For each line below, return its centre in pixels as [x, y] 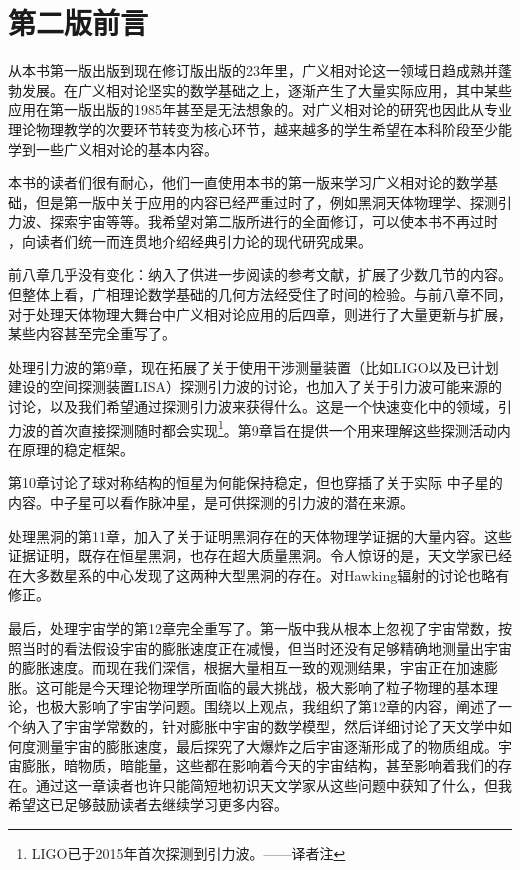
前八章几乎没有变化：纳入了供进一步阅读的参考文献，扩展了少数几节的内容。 [260, 274]
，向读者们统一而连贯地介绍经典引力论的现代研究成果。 [190, 240]
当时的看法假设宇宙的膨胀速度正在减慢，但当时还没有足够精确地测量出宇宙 [266, 647]
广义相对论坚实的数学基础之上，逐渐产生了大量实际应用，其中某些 [294, 89]
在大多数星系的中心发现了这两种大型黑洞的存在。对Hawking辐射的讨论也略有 [259, 574]
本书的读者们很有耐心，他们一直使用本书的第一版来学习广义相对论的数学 [246, 182]
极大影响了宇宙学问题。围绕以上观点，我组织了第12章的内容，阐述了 [273, 706]
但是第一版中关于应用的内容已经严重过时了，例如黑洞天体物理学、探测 [266, 201]
